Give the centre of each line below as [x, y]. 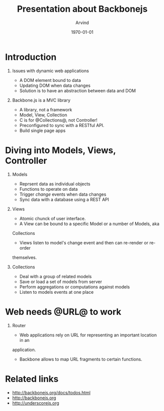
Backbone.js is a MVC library [41, 100]
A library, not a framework [46, 109]
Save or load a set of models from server [61, 282]
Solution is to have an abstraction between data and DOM [78, 90]
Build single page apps [43, 130]
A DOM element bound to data [50, 80]
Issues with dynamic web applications [50, 71]
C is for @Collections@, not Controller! [59, 120]
